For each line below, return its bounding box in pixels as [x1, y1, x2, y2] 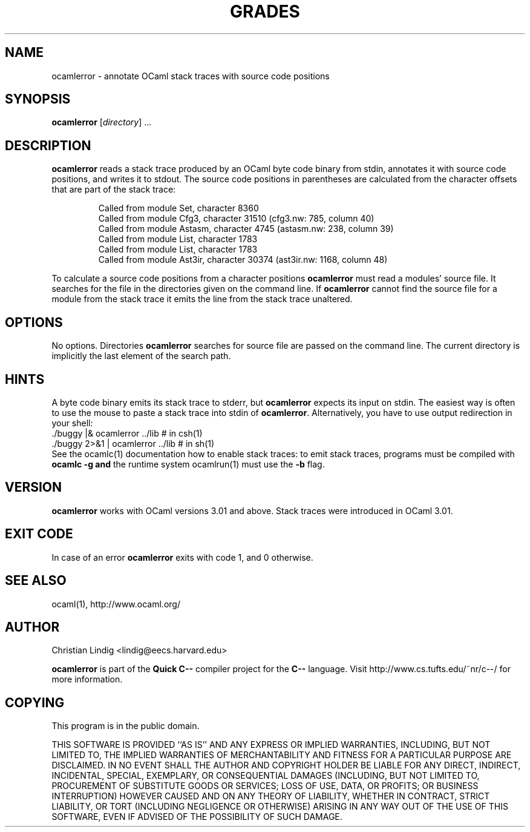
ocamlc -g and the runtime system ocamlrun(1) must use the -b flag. [51, 458, 325, 469]
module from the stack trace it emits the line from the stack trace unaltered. [51, 294, 353, 305]
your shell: [51, 417, 93, 428]
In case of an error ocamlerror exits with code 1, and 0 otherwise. [51, 552, 313, 563]
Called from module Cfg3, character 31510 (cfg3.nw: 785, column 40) [98, 213, 375, 224]
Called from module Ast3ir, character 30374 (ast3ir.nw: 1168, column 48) [98, 254, 388, 265]
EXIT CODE [5, 526, 73, 542]
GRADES [230, 1, 300, 22]
